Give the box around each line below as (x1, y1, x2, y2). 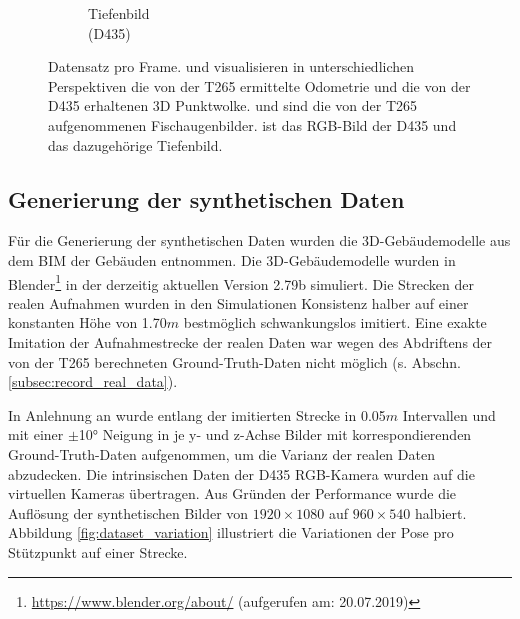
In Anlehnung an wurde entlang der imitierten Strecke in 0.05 (8, 404, 386, 425)
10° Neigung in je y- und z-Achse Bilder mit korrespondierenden (78, 424, 472, 445)
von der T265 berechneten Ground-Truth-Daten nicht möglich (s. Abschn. (8, 351, 461, 372)
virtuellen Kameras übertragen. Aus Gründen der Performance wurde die (8, 483, 457, 504)
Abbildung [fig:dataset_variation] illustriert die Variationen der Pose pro (8, 522, 454, 543)
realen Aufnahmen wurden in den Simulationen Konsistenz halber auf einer (8, 292, 469, 313)
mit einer (8, 424, 64, 445)
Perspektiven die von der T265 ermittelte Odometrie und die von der (48, 75, 471, 96)
